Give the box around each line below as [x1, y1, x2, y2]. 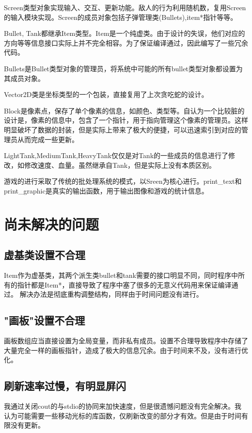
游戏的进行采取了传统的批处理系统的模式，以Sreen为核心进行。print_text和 [4, 176, 242, 186]
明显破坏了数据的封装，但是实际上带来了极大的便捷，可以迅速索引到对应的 [4, 124, 241, 134]
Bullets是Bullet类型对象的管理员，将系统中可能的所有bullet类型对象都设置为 [4, 63, 243, 73]
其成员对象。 [4, 73, 45, 83]
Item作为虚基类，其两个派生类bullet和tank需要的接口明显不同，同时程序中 [4, 270, 238, 280]
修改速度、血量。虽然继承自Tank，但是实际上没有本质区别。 [24, 160, 216, 170]
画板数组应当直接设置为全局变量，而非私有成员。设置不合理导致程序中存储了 [4, 336, 248, 346]
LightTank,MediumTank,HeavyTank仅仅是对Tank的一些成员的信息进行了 [4, 150, 229, 160]
